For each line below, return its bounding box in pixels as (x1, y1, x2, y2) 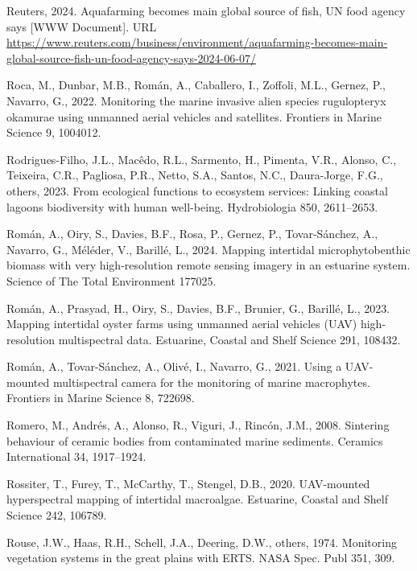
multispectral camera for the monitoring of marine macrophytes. (52, 373, 370, 390)
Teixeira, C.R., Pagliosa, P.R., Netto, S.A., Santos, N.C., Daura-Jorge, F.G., (6, 166, 383, 183)
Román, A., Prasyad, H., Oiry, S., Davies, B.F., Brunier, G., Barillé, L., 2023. (6, 299, 390, 316)
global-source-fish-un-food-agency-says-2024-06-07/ (6, 49, 256, 66)
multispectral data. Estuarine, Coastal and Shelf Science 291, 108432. (58, 331, 401, 347)
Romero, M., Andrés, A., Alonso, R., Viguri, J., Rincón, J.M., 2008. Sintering (6, 417, 390, 433)
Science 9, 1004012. (6, 124, 101, 141)
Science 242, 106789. (6, 507, 107, 524)
